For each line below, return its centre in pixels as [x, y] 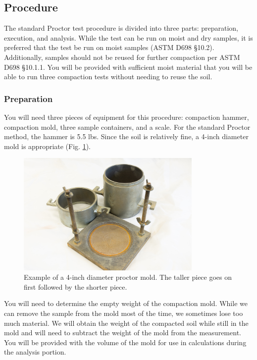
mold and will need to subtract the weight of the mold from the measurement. [123, 333]
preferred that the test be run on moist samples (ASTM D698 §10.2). [109, 47]
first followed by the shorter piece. [76, 286]
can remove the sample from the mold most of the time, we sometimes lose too [124, 313]
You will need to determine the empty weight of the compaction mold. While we [126, 303]
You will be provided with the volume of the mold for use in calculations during [125, 342]
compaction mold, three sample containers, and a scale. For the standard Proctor [127, 127]
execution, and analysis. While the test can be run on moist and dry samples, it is [128, 37]
